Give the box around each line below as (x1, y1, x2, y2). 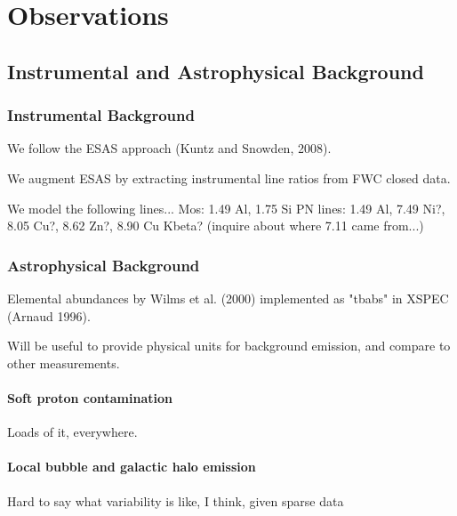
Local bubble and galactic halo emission (7, 457, 256, 476)
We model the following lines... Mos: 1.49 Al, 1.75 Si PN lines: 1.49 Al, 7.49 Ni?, (7, 198, 445, 217)
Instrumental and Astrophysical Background (7, 57, 424, 85)
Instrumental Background (7, 104, 195, 126)
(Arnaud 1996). (7, 306, 91, 325)
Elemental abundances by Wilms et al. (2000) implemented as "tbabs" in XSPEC (7, 288, 449, 307)
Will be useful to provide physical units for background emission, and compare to (7, 336, 451, 355)
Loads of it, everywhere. (7, 423, 138, 441)
